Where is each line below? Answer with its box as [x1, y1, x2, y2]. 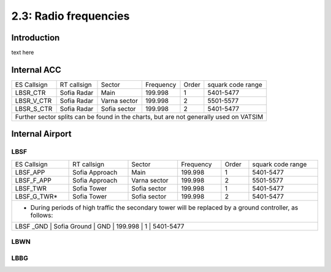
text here [11, 49, 34, 56]
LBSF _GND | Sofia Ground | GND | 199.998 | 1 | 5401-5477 [15, 222, 185, 230]
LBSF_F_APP [15, 176, 51, 184]
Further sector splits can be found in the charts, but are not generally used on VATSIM [15, 112, 264, 121]
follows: [30, 211, 53, 219]
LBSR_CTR [15, 88, 46, 97]
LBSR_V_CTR [15, 96, 52, 105]
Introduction [11, 32, 60, 43]
